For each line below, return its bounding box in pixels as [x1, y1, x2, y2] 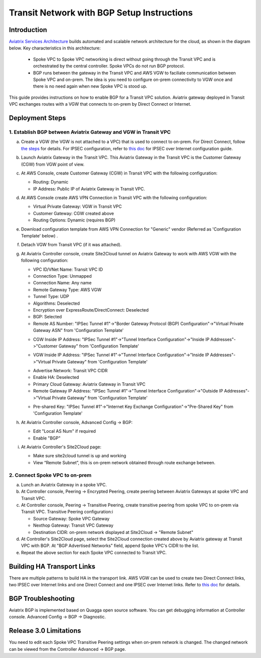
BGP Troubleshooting [9, 594, 75, 603]
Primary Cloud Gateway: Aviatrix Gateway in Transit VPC [33, 381, 146, 387]
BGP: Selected [33, 314, 62, 320]
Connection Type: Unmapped [33, 273, 92, 279]
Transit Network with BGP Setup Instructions [9, 7, 193, 18]
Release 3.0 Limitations [9, 627, 82, 635]
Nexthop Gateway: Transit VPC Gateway [33, 522, 114, 528]
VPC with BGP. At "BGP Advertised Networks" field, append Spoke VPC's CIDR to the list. [21, 543, 199, 548]
